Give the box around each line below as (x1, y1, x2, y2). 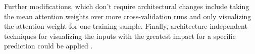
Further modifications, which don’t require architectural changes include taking (4, 1, 249, 11)
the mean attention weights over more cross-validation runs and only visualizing (4, 11, 251, 21)
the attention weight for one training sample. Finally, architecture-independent (4, 21, 247, 31)
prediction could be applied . (4, 40, 93, 51)
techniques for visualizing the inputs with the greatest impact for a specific (4, 30, 236, 41)
